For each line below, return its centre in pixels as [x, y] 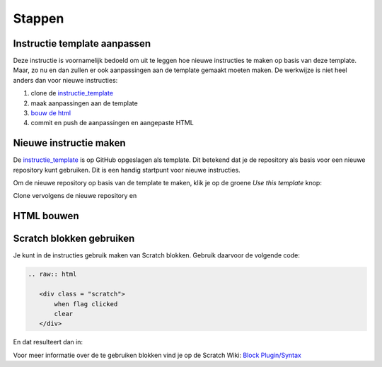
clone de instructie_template [72, 93]
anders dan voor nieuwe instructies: [65, 80]
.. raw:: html [52, 274]
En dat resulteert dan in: [48, 342]
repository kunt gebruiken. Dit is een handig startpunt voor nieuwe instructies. [127, 170]
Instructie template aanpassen [82, 43]
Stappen [39, 18]
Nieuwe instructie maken [70, 143]
